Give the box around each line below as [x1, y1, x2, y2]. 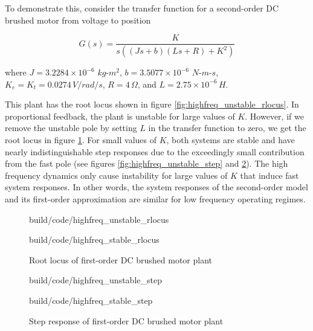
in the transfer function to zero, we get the [148, 121, 306, 134]
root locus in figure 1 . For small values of [5, 133, 157, 146]
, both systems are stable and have [166, 133, 295, 146]
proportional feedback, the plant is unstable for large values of [5, 109, 235, 122]
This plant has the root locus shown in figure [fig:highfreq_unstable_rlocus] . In [5, 98, 299, 111]
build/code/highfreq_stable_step [29, 294, 153, 306]
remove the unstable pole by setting [5, 121, 137, 134]
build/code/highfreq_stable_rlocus [29, 233, 160, 246]
